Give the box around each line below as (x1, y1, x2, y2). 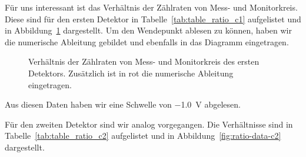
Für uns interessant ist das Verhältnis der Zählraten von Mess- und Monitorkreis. (5, 1, 298, 13)
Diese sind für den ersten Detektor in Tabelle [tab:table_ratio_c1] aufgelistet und (5, 12, 301, 25)
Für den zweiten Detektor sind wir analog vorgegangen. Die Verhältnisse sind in (5, 118, 293, 130)
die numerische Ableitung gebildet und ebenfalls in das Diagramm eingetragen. (5, 35, 289, 48)
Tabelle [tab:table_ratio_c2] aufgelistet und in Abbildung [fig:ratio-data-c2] (5, 129, 281, 142)
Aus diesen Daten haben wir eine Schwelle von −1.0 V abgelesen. (5, 98, 241, 111)
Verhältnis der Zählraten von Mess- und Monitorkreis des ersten (28, 55, 260, 68)
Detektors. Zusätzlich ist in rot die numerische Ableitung (28, 66, 234, 79)
